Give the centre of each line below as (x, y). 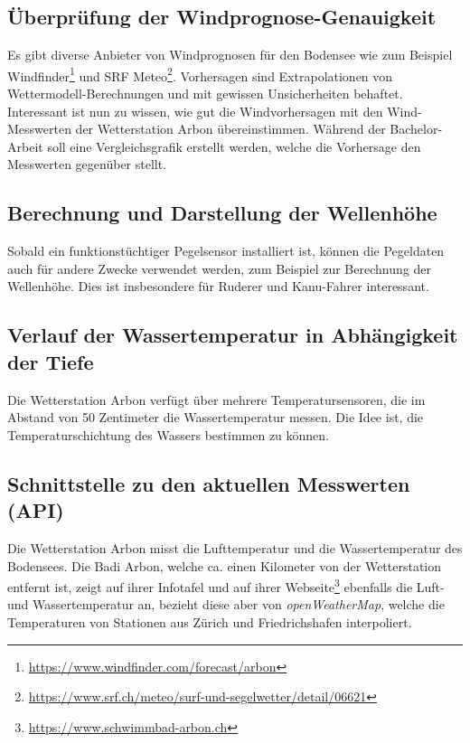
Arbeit (25, 146)
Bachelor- (416, 129)
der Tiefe (51, 361)
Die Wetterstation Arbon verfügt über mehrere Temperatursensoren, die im (216, 399)
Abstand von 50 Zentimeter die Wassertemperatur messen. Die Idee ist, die (216, 417)
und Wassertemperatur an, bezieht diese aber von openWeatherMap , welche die (226, 604)
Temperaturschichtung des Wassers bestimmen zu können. (169, 434)
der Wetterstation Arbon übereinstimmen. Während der (230, 129)
